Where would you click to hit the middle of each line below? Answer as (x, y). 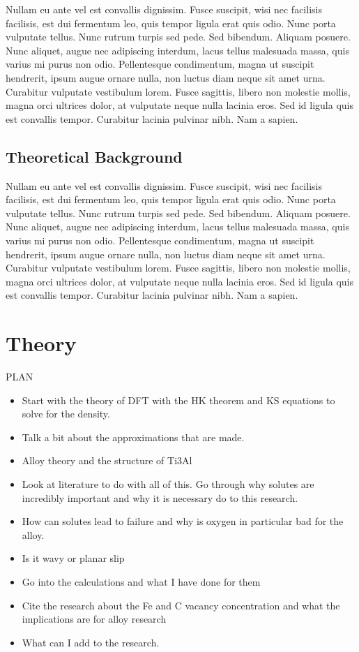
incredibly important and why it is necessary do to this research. (160, 497)
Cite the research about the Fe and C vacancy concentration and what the (181, 605)
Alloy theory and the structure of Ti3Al (107, 460)
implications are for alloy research (94, 619)
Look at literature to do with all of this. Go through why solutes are (168, 483)
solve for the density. (66, 414)
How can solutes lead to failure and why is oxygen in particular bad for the (183, 521)
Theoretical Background (94, 156)
